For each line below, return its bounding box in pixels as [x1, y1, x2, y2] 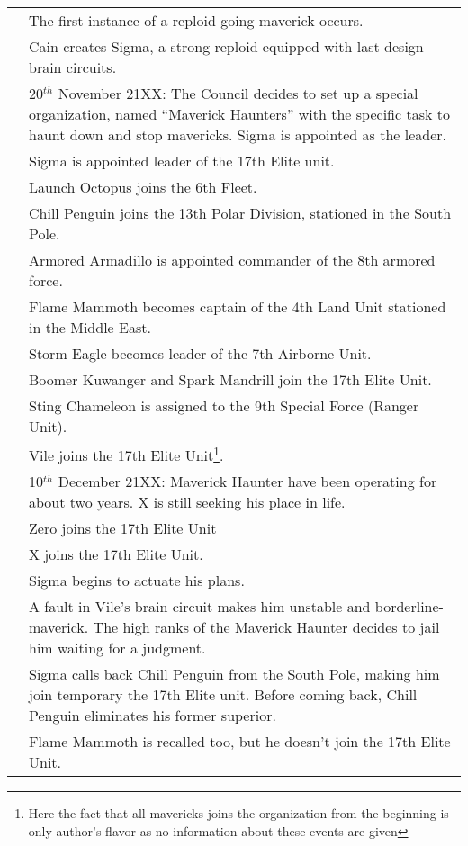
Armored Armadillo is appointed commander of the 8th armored [29, 249, 436, 270]
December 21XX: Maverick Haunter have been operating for [58, 471, 437, 492]
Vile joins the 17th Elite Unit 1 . [29, 442, 224, 466]
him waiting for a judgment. [29, 637, 206, 659]
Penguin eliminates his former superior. [29, 705, 276, 726]
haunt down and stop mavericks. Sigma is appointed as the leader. [29, 124, 447, 145]
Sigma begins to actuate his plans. [29, 570, 245, 591]
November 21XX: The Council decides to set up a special [58, 83, 418, 103]
